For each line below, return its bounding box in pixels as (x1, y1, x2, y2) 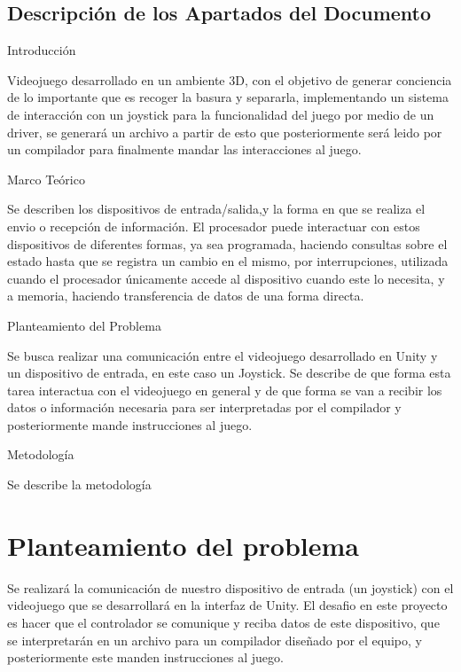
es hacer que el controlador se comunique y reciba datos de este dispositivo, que (7, 613, 440, 631)
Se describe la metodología (7, 475, 152, 494)
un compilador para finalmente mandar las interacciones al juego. (7, 140, 362, 159)
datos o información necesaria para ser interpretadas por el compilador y (7, 398, 402, 417)
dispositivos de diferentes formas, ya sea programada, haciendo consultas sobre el (7, 234, 448, 253)
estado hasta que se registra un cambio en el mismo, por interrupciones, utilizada (7, 252, 449, 270)
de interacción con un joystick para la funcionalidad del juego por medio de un (7, 105, 434, 123)
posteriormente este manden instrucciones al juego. (7, 648, 284, 667)
